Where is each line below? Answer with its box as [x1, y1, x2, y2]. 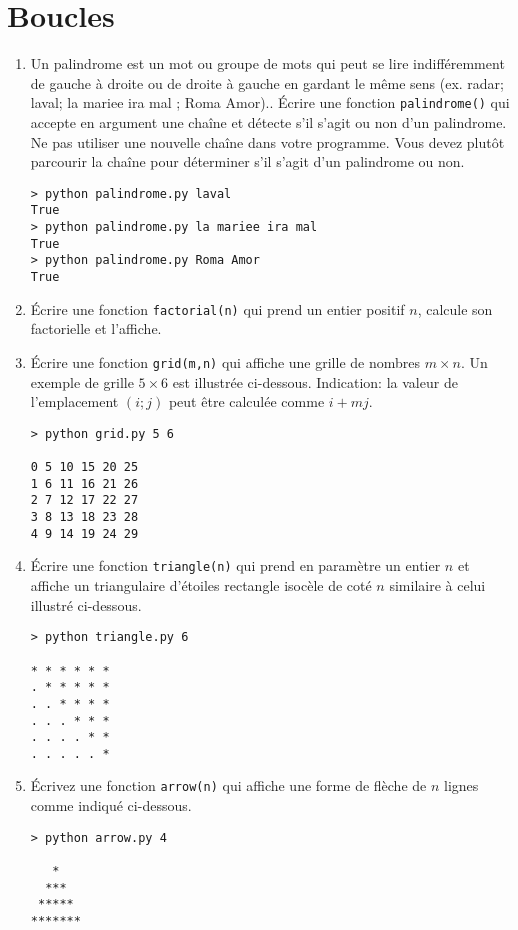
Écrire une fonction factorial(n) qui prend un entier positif [30, 298, 405, 319]
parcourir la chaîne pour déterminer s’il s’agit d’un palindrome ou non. [30, 151, 465, 172]
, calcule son [417, 298, 493, 319]
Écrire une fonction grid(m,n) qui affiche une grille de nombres [30, 351, 420, 372]
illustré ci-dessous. [30, 594, 142, 615]
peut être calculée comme [168, 391, 325, 412]
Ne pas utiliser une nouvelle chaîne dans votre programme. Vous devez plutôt [30, 131, 505, 152]
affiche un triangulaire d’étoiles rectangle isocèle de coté [30, 575, 372, 596]
